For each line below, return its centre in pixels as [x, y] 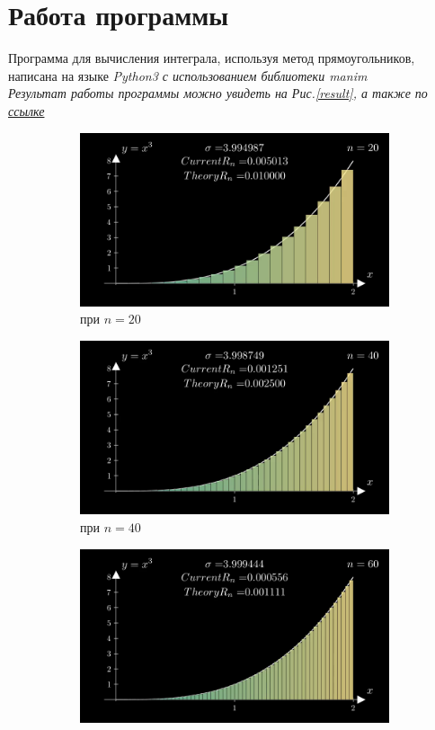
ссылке [27, 110]
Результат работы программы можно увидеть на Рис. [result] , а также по [218, 93]
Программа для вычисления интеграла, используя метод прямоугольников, [212, 58]
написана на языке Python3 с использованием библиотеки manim [188, 75]
